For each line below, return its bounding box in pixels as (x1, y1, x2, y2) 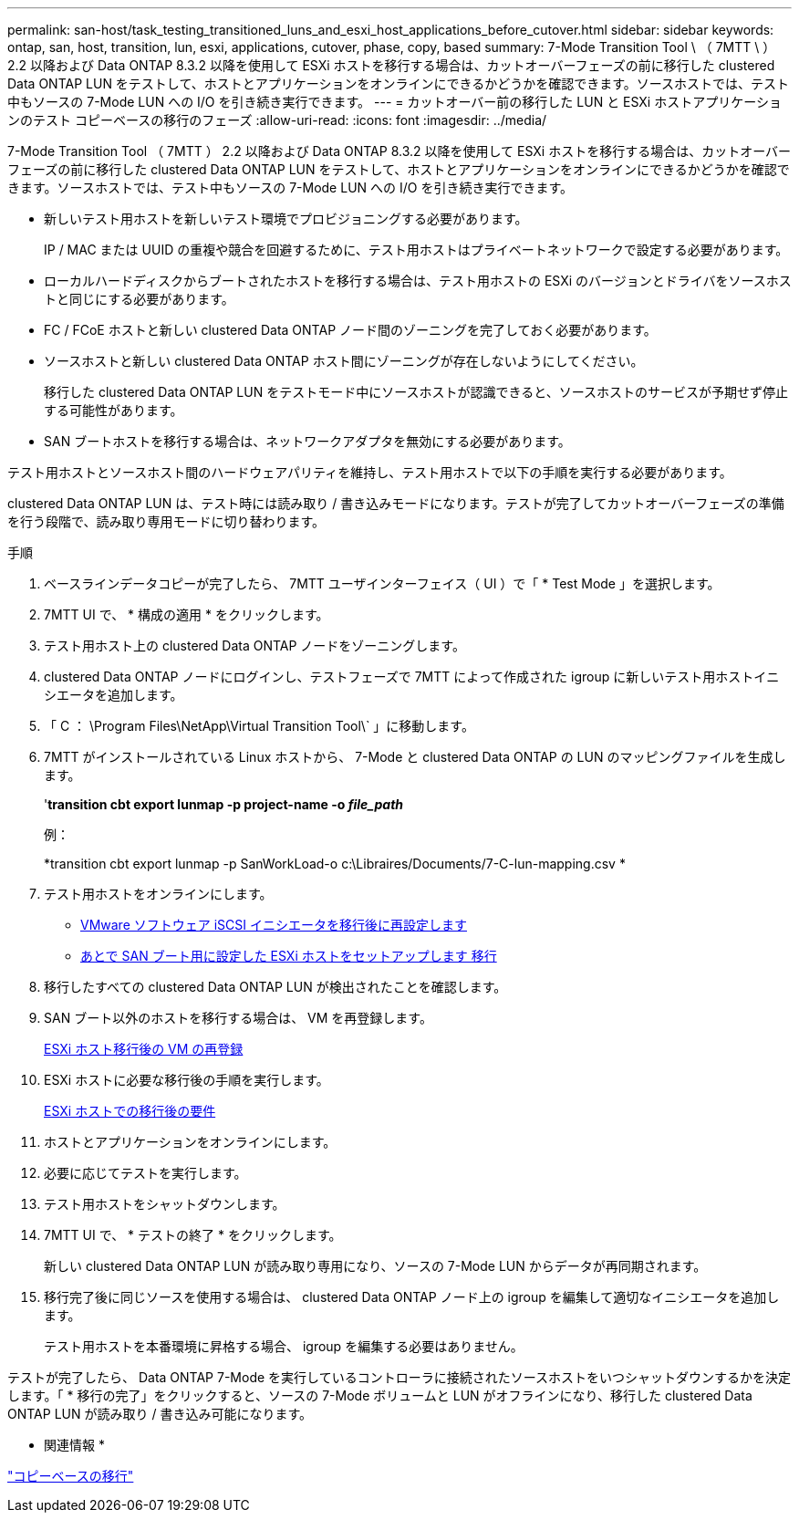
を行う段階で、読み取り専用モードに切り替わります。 (7, 514, 326, 529)
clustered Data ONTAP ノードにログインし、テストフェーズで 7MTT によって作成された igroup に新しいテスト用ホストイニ (44, 669, 780, 684)
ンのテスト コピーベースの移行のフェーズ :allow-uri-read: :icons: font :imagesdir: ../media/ (7, 112, 547, 128)
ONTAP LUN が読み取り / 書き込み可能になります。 (7, 1406, 312, 1421)
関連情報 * (44, 1437, 105, 1452)
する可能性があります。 (44, 402, 183, 418)
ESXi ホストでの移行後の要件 (44, 1103, 216, 1119)
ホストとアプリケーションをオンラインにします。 (44, 1134, 337, 1150)
